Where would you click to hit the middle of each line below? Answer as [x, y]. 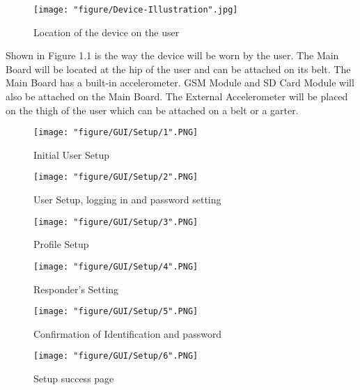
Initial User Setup [72, 154]
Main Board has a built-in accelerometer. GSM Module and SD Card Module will [180, 83]
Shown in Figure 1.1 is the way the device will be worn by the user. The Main [172, 55]
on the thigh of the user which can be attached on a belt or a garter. [152, 110]
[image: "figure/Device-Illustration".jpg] [136, 10]
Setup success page [74, 379]
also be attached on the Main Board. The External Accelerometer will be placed [177, 96]
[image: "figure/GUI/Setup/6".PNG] [116, 356]
